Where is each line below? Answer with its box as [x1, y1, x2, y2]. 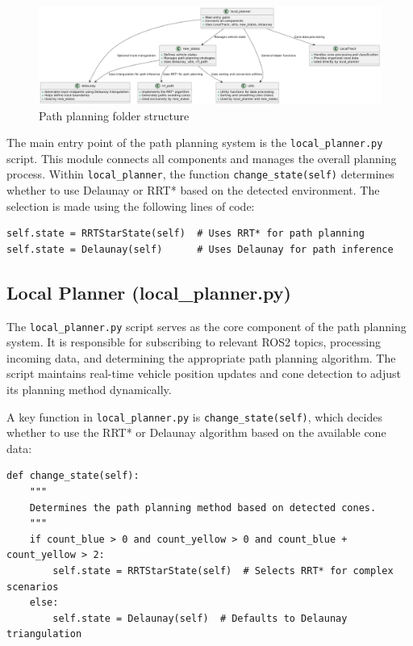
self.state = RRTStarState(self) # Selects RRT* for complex [52, 565, 394, 577]
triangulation [6, 628, 82, 640]
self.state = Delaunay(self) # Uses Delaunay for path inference [6, 243, 394, 255]
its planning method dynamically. [6, 381, 172, 398]
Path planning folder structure [39, 107, 190, 124]
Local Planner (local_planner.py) [6, 279, 291, 304]
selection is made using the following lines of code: [6, 197, 255, 214]
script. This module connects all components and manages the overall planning [6, 149, 397, 166]
